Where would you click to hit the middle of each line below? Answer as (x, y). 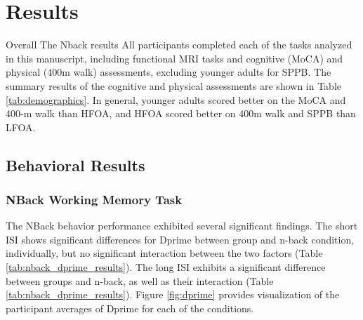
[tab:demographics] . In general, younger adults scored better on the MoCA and (176, 99)
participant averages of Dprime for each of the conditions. (130, 308)
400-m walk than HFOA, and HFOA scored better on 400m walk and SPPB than (181, 113)
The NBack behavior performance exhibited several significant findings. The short (182, 226)
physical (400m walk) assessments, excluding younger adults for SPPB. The (169, 72)
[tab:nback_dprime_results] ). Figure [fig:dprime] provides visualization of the (173, 294)
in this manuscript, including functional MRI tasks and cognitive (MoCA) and (174, 58)
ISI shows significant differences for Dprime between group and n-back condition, (180, 239)
